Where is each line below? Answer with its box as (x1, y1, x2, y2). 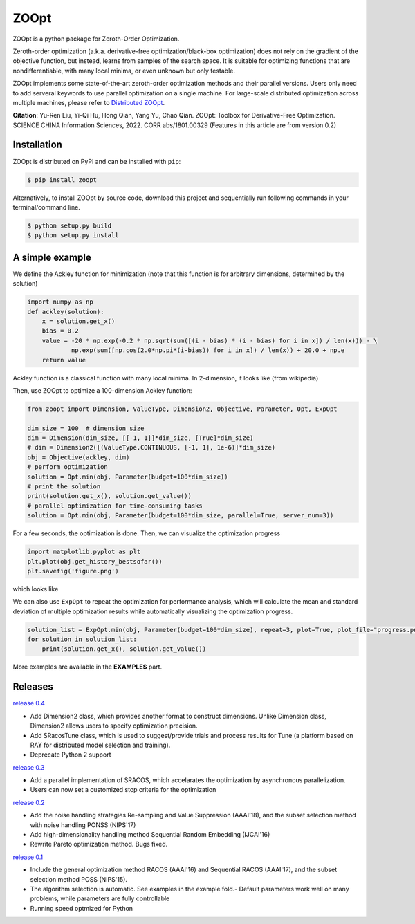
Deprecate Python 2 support (30, 750, 111, 759)
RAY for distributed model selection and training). (30, 741, 171, 749)
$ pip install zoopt (27, 176, 97, 183)
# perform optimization (27, 463, 109, 471)
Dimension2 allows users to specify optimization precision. (30, 721, 198, 730)
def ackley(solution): (27, 308, 104, 315)
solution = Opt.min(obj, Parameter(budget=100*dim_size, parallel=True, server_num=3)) (27, 512, 334, 519)
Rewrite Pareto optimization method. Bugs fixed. (30, 840, 168, 849)
